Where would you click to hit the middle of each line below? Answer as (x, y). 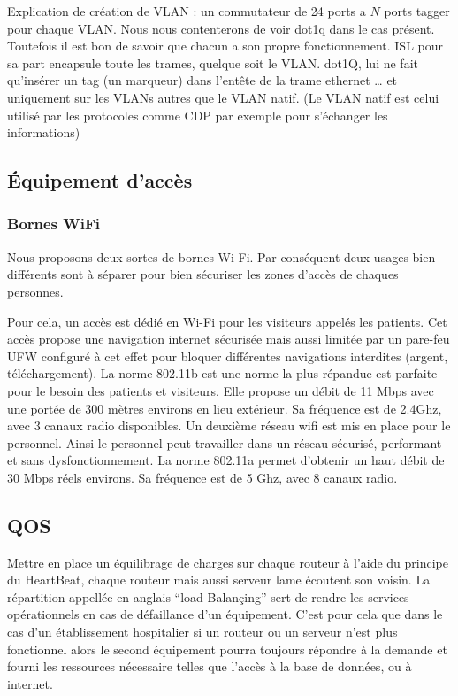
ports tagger (417, 11)
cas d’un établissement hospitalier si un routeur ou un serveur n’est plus (202, 632)
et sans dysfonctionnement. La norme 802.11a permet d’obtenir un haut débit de (226, 460)
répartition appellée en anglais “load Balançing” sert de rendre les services (208, 596)
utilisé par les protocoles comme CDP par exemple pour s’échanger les (198, 115)
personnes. (35, 291)
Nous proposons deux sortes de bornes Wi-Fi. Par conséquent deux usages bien (221, 256)
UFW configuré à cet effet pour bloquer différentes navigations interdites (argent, (228, 356)
